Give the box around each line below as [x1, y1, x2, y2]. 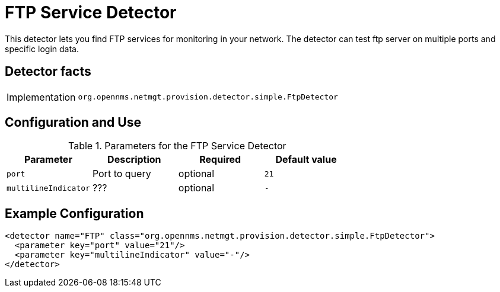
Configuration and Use [5, 115, 141, 130]
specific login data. [5, 43, 79, 54]
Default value [275, 153, 337, 166]
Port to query [92, 168, 151, 180]
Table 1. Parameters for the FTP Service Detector [68, 140, 286, 152]
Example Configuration [5, 206, 144, 221]
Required [199, 153, 241, 166]
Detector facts [5, 64, 91, 79]
